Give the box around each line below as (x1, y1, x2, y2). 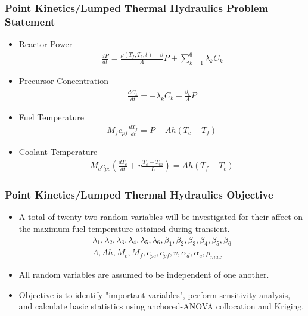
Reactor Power (18, 38, 73, 50)
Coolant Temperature (18, 145, 98, 158)
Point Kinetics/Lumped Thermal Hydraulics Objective (5, 187, 273, 202)
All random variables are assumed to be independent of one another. (18, 268, 269, 281)
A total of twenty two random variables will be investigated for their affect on (18, 210, 303, 223)
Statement (5, 14, 55, 29)
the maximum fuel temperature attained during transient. (18, 222, 230, 234)
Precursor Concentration (18, 74, 108, 86)
